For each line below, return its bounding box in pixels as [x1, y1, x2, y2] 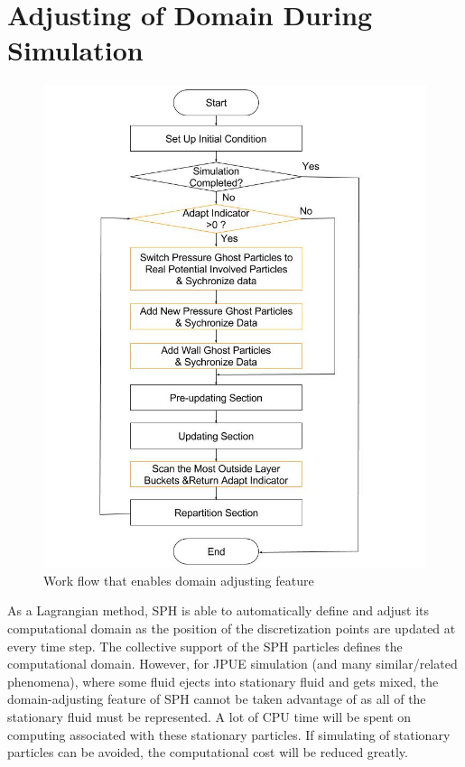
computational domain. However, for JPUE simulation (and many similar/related [7, 654, 458, 673]
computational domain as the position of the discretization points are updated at [7, 618, 456, 637]
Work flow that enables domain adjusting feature [43, 570, 314, 589]
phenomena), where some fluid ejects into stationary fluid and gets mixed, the [7, 671, 439, 690]
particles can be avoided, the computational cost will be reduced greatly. [7, 743, 408, 762]
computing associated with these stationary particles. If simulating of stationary [7, 725, 451, 744]
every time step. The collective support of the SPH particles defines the [7, 636, 403, 655]
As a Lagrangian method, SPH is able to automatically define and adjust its [7, 601, 430, 620]
